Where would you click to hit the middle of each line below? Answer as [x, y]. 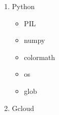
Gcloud [23, 108]
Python [23, 6]
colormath [40, 57]
